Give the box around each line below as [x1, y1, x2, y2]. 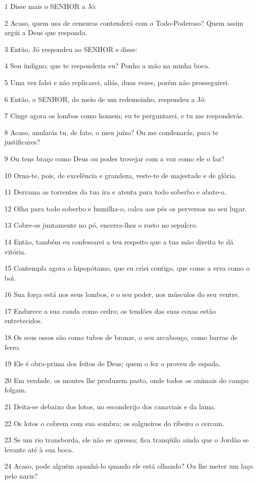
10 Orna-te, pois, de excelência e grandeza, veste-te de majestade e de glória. [4, 170, 237, 180]
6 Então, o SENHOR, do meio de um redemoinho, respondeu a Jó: [4, 94, 206, 104]
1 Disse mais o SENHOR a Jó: [4, 1, 97, 11]
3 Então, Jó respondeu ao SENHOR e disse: [4, 44, 137, 54]
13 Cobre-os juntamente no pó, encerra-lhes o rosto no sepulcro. [4, 220, 198, 230]
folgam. [4, 385, 27, 395]
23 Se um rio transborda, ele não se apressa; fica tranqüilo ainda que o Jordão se [4, 435, 249, 445]
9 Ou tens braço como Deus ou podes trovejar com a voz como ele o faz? [4, 153, 224, 163]
